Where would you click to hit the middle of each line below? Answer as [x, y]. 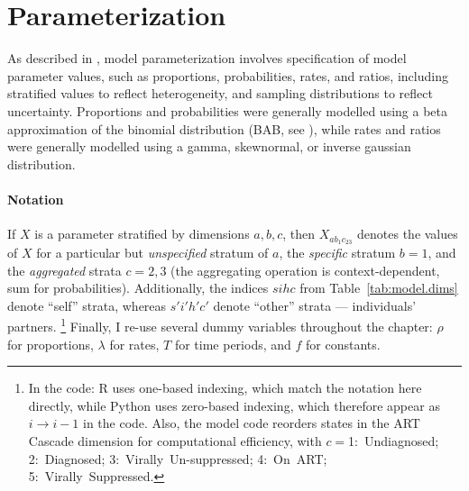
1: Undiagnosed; [394, 440]
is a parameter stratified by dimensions [142, 234]
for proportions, [51, 344]
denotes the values [408, 234]
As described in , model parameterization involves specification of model [207, 58]
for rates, [134, 344]
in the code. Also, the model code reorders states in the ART [252, 423]
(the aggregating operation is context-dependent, [305, 270]
